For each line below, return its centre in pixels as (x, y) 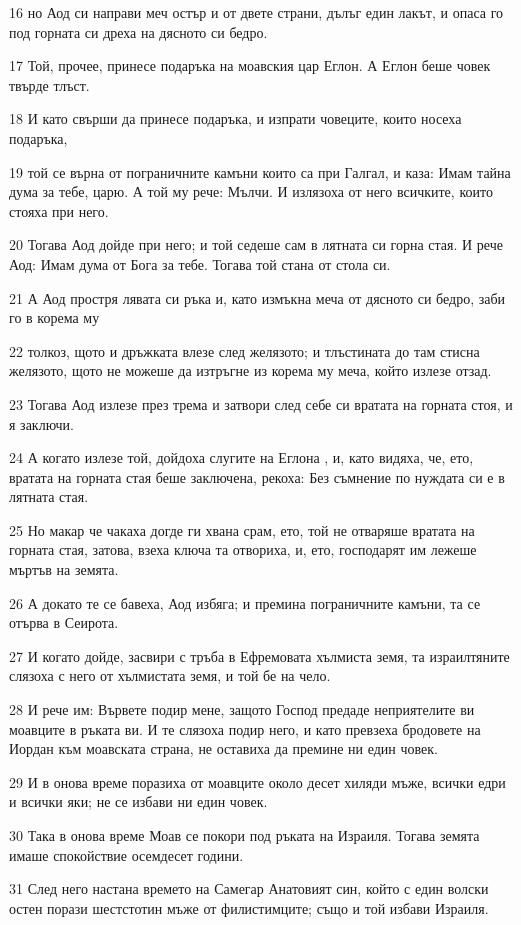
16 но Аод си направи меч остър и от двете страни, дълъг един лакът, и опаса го (256, 12)
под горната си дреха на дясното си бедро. (138, 31)
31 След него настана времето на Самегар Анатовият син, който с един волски (249, 888)
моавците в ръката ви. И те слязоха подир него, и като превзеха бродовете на (245, 728)
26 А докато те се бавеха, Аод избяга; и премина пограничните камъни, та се (245, 602)
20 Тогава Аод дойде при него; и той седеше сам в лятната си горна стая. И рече (256, 244)
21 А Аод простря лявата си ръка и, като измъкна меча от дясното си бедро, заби (257, 297)
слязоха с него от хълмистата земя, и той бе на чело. (170, 675)
